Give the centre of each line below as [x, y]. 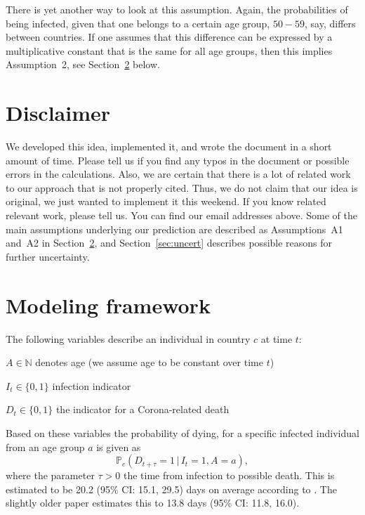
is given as [119, 446]
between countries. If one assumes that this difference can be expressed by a [169, 37]
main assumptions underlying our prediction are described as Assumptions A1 [174, 229]
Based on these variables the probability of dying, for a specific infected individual [182, 432]
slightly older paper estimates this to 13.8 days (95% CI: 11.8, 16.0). [153, 503]
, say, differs [330, 23]
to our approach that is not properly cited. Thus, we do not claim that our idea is [182, 187]
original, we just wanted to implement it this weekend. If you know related [166, 201]
